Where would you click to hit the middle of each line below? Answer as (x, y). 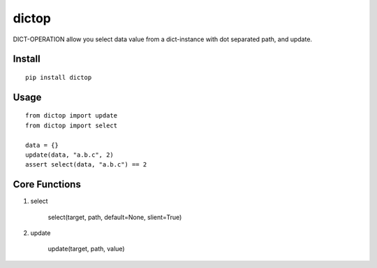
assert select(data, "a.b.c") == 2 (86, 165)
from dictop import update (72, 116)
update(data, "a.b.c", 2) (70, 155)
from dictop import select (72, 125)
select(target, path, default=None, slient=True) (115, 217)
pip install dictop (59, 77)
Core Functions (47, 184)
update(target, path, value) (86, 249)
